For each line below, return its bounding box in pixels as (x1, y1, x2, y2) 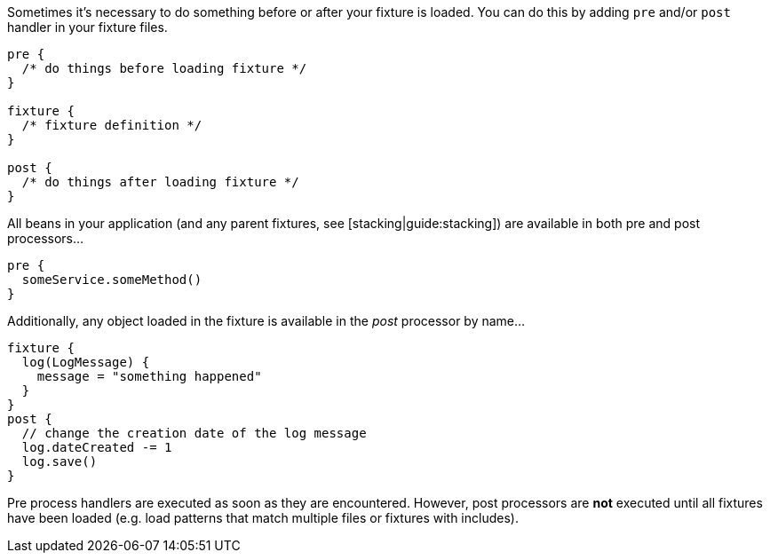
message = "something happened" (36, 369, 262, 383)
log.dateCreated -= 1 (21, 440, 172, 454)
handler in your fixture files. (7, 20, 168, 35)
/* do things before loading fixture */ (21, 61, 307, 75)
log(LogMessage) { (21, 355, 150, 369)
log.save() (21, 454, 98, 469)
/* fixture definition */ (21, 118, 202, 132)
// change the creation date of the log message (21, 426, 367, 440)
